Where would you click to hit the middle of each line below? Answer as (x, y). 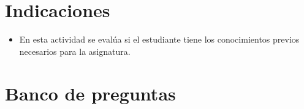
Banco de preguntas (90, 93)
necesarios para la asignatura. (75, 51)
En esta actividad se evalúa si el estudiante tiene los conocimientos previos (159, 39)
